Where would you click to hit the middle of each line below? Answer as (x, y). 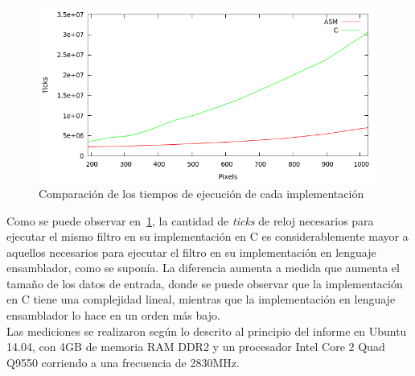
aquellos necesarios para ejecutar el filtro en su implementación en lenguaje (191, 252)
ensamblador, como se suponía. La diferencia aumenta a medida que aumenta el (203, 268)
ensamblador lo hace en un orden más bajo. (113, 315)
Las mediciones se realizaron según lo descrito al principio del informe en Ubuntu (207, 331)
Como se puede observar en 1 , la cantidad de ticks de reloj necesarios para (190, 220)
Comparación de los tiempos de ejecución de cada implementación (201, 193)
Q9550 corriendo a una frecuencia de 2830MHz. (123, 362)
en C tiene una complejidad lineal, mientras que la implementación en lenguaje (201, 299)
